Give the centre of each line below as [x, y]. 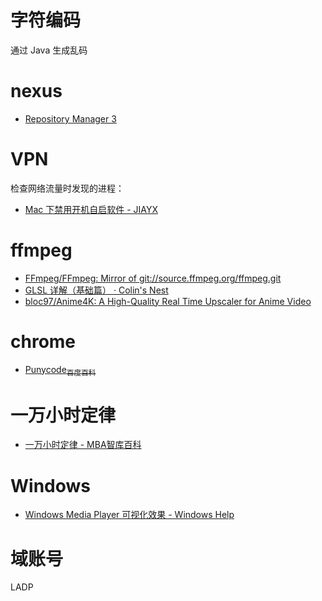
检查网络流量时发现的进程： [67, 188]
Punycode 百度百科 [60, 370]
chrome [43, 341]
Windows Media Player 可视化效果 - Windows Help [129, 515]
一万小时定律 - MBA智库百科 [83, 445]
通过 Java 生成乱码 [49, 50]
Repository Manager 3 [70, 118]
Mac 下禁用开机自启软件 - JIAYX [91, 209]
